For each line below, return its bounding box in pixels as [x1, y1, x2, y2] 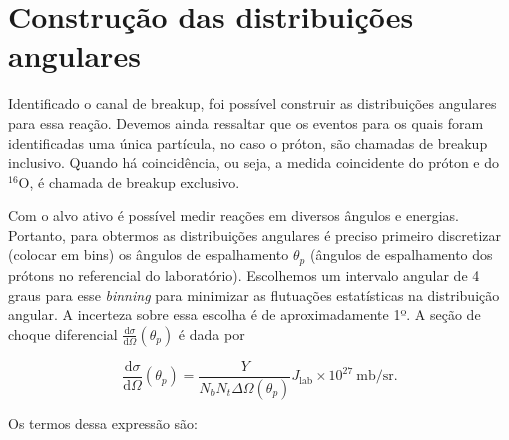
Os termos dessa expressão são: [8, 412, 198, 433]
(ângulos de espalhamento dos [309, 244, 493, 265]
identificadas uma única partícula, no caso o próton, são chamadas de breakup [8, 132, 488, 153]
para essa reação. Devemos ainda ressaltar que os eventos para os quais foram [8, 112, 484, 133]
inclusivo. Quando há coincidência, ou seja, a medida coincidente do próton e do [8, 152, 499, 173]
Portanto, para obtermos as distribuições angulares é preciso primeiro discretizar [8, 224, 502, 245]
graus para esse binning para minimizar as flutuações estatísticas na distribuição [8, 284, 500, 305]
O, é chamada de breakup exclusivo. [18, 171, 240, 192]
